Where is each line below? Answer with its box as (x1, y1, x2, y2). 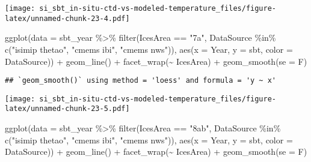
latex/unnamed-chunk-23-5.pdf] (5, 104, 130, 113)
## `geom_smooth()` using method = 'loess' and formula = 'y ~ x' (5, 76, 277, 85)
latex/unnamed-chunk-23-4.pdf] (5, 14, 130, 23)
